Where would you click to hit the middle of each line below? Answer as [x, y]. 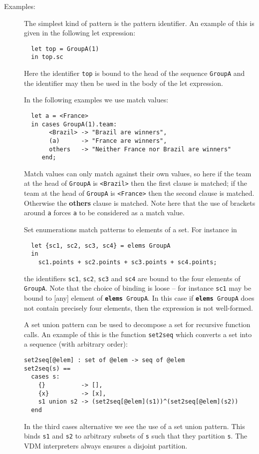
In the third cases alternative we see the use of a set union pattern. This [134, 426]
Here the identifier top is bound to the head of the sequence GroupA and [134, 73]
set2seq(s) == [47, 368]
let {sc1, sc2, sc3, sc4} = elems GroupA [101, 245]
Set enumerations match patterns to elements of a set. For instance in [130, 229]
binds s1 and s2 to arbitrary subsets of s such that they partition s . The [136, 436]
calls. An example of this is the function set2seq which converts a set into [138, 334]
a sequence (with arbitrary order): [76, 344]
